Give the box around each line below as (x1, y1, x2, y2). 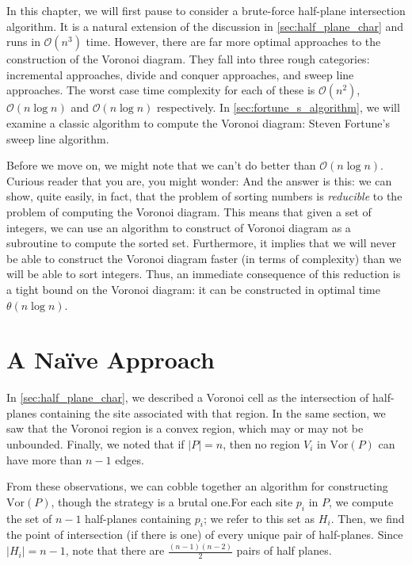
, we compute (329, 493, 394, 510)
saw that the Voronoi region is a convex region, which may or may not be (6, 420, 364, 437)
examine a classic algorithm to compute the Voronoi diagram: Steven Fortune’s (6, 114, 390, 131)
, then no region (223, 436, 300, 452)
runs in (6, 33, 40, 50)
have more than (6, 451, 82, 468)
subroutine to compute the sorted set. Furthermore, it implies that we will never (6, 235, 396, 251)
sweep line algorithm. (6, 130, 109, 147)
